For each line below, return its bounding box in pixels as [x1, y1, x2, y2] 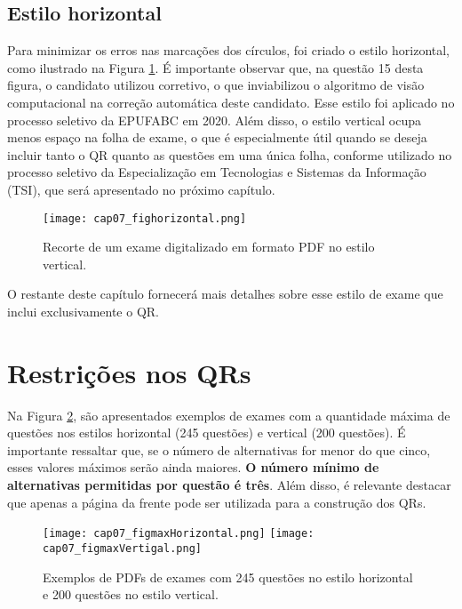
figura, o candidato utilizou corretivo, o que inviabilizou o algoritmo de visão [7, 76, 425, 94]
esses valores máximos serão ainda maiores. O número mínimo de [7, 458, 379, 477]
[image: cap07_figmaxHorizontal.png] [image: [43, 527, 315, 541]
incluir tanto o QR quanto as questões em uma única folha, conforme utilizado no [7, 145, 452, 164]
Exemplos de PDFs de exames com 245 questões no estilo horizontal [43, 567, 413, 586]
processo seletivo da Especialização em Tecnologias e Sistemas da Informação [7, 163, 426, 181]
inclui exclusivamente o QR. [7, 301, 159, 320]
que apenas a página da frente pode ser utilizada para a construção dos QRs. [7, 493, 426, 511]
